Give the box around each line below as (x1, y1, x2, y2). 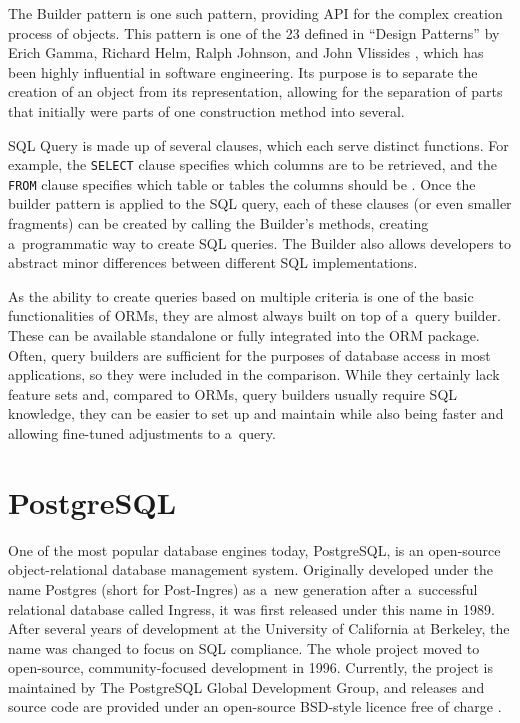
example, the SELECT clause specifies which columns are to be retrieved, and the (8, 154, 497, 175)
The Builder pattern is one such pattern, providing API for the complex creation (8, 3, 503, 23)
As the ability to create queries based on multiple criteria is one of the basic (8, 285, 474, 306)
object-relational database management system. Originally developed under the (8, 559, 493, 580)
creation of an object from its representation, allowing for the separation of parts (8, 81, 503, 102)
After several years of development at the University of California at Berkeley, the (8, 618, 510, 639)
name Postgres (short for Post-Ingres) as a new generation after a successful (8, 578, 478, 599)
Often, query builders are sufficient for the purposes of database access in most (8, 344, 491, 365)
